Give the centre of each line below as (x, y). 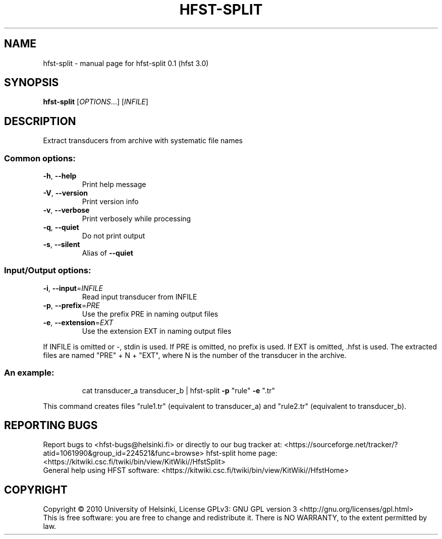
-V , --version (65, 193)
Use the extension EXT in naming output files (157, 331)
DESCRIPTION (40, 121)
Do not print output (114, 236)
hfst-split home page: (242, 453)
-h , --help (60, 176)
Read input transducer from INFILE (140, 296)
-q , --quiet (61, 227)
